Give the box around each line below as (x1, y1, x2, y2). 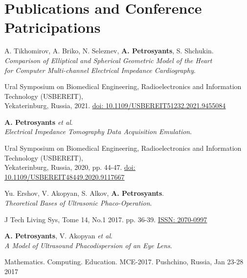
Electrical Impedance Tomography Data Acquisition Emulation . (4, 126, 192, 137)
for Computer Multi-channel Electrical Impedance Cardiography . (4, 65, 196, 75)
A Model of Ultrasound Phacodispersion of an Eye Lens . (4, 240, 172, 250)
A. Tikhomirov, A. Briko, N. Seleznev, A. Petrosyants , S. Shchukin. (4, 46, 214, 56)
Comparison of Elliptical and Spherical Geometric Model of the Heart (4, 55, 212, 65)
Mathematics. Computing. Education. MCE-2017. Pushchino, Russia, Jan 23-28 (4, 256, 244, 267)
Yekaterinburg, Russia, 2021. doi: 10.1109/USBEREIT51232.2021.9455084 (4, 100, 226, 111)
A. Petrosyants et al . (4, 116, 73, 127)
